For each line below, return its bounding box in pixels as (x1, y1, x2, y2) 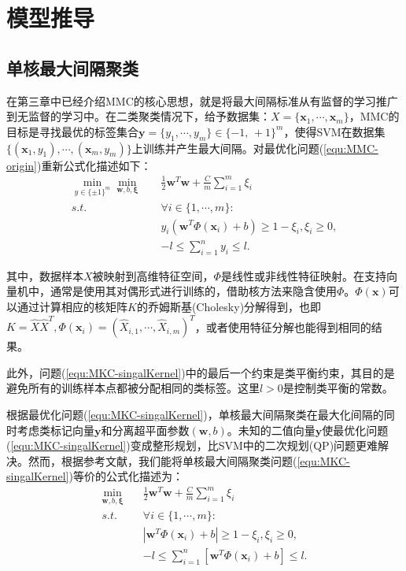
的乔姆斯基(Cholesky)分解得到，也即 (136, 298, 322, 315)
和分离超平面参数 (101, 421, 190, 438)
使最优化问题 (322, 421, 389, 438)
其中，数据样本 (6, 267, 83, 284)
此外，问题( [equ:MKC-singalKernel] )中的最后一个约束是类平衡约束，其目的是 (6, 364, 395, 380)
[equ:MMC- (323, 139, 378, 156)
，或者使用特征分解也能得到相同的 (194, 318, 371, 335)
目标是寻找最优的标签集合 (6, 123, 138, 139)
